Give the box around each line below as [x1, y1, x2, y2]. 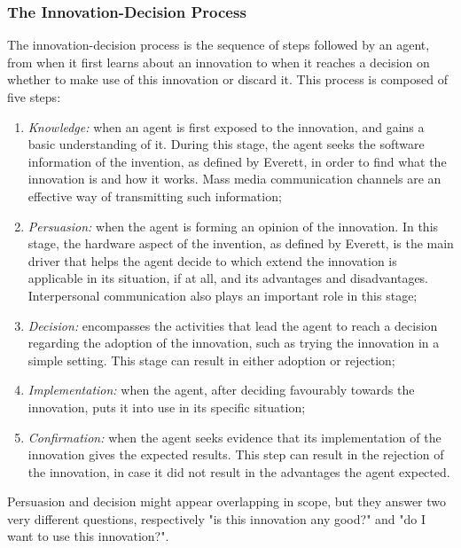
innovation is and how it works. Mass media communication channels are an [27, 169, 441, 188]
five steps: [7, 88, 61, 106]
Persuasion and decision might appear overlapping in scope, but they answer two [7, 492, 447, 511]
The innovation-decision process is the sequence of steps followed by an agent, [7, 35, 430, 54]
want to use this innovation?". [7, 527, 169, 545]
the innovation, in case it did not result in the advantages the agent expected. [27, 462, 450, 481]
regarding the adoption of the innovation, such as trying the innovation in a [27, 333, 440, 352]
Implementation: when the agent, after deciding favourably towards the [27, 380, 415, 399]
